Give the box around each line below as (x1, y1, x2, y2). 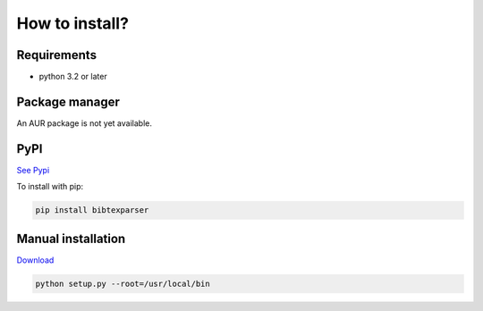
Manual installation (16, 231, 126, 246)
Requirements (16, 47, 97, 63)
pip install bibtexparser (35, 206, 149, 215)
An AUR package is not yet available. (16, 117, 152, 129)
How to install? (16, 13, 130, 33)
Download (16, 255, 55, 265)
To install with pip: (16, 181, 84, 192)
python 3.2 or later (38, 71, 107, 82)
